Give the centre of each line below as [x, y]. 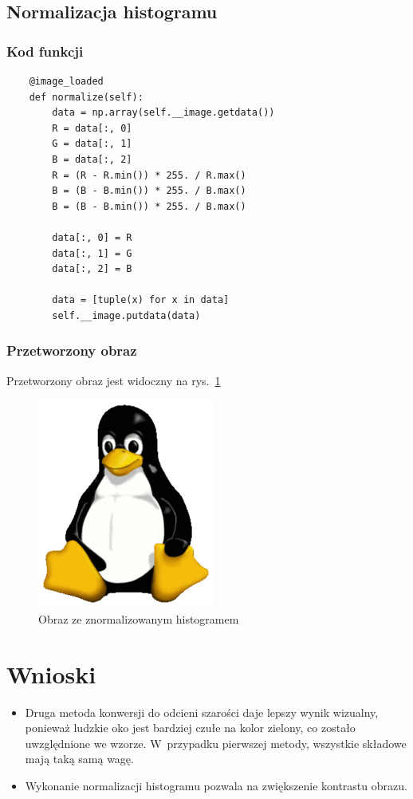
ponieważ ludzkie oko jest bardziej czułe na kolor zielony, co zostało [190, 728]
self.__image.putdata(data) [126, 315]
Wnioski [51, 673]
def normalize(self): [86, 97]
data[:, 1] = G [92, 253]
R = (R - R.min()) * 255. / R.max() [149, 175]
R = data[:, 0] [92, 128]
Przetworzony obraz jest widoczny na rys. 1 [114, 380]
